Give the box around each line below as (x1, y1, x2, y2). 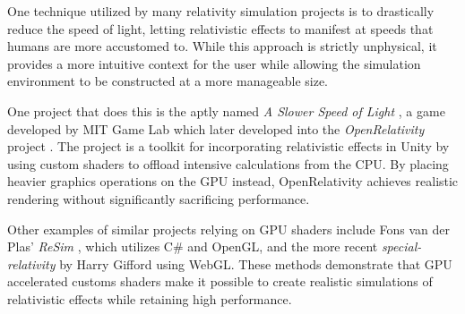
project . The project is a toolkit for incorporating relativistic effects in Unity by (7, 137, 450, 156)
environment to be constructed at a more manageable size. (7, 72, 329, 90)
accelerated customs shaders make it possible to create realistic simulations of (7, 272, 433, 291)
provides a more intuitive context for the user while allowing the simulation (7, 54, 421, 72)
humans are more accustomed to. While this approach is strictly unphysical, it (7, 37, 437, 55)
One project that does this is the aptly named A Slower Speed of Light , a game (7, 101, 445, 120)
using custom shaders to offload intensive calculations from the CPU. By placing (7, 154, 449, 173)
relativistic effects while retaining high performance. (7, 289, 292, 308)
